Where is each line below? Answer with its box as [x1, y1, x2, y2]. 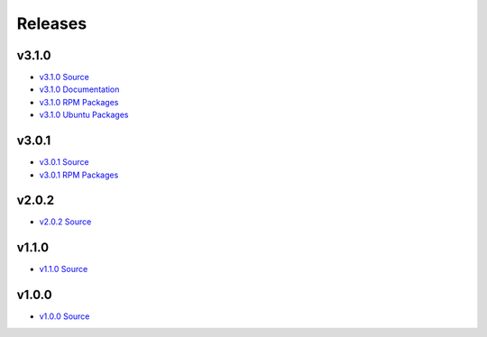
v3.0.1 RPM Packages [39, 169, 119, 180]
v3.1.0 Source [39, 72, 90, 83]
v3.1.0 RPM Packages [39, 96, 119, 107]
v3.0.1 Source [39, 157, 89, 168]
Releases [16, 14, 87, 33]
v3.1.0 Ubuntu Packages [39, 109, 129, 121]
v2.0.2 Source [39, 216, 92, 227]
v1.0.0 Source [39, 311, 90, 322]
